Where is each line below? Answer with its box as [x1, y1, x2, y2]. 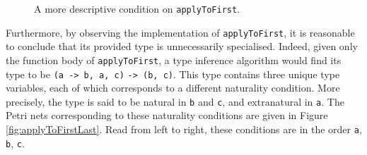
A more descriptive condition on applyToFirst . [34, 1, 240, 15]
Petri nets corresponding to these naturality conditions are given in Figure [6, 108, 328, 123]
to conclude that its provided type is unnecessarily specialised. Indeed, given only [6, 39, 358, 54]
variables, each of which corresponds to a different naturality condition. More [6, 80, 340, 95]
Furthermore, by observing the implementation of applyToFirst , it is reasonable [6, 25, 355, 39]
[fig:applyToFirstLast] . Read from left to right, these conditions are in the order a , [6, 122, 362, 137]
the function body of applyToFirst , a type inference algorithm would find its [6, 52, 342, 67]
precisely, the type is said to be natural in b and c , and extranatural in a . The [6, 94, 344, 108]
